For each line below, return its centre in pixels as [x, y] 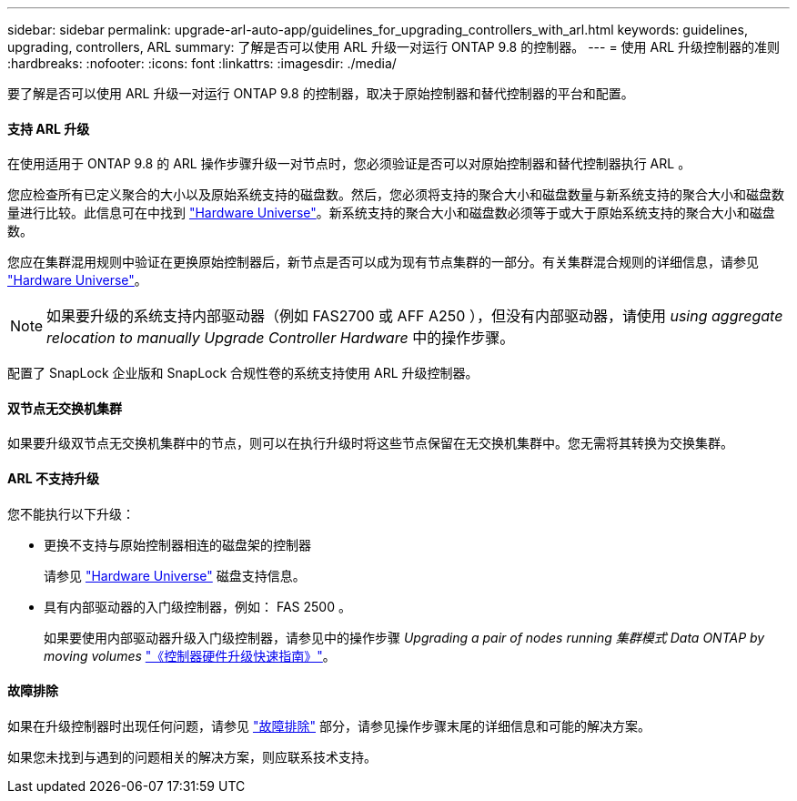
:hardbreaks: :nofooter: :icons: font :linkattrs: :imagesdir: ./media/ [202, 63]
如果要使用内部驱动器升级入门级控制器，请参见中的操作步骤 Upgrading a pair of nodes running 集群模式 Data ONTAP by [404, 637]
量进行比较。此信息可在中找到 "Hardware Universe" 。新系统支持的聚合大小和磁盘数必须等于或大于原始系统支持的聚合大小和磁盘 [391, 213]
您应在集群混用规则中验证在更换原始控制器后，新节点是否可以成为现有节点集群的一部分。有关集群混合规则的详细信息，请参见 [383, 262]
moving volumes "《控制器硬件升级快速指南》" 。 [190, 655]
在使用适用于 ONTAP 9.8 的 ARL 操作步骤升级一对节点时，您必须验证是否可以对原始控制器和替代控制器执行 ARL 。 [349, 164]
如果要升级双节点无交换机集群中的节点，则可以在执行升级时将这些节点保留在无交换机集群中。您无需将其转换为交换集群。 [370, 443]
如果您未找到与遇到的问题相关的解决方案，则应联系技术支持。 [192, 756]
